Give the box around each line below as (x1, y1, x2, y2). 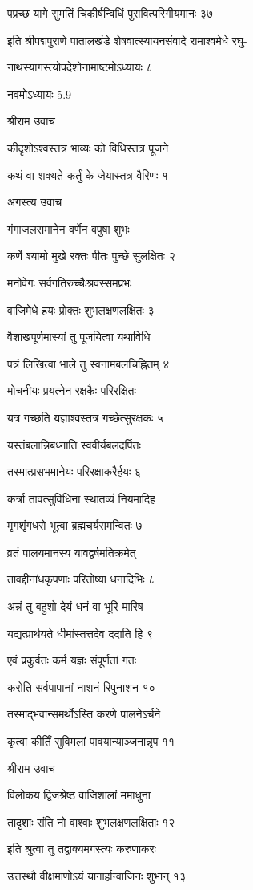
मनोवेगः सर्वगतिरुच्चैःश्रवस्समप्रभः (7, 274, 132, 291)
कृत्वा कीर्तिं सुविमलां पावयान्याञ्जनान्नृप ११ (7, 733, 175, 750)
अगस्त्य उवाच (7, 193, 62, 210)
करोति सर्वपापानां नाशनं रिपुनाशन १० (7, 678, 155, 695)
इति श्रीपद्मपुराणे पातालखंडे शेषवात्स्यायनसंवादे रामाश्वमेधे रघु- (7, 31, 247, 48)
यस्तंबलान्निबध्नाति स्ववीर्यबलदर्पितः (7, 436, 141, 453)
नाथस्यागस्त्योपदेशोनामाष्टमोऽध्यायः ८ (7, 59, 153, 75)
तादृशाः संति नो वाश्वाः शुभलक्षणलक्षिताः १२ (7, 813, 175, 830)
